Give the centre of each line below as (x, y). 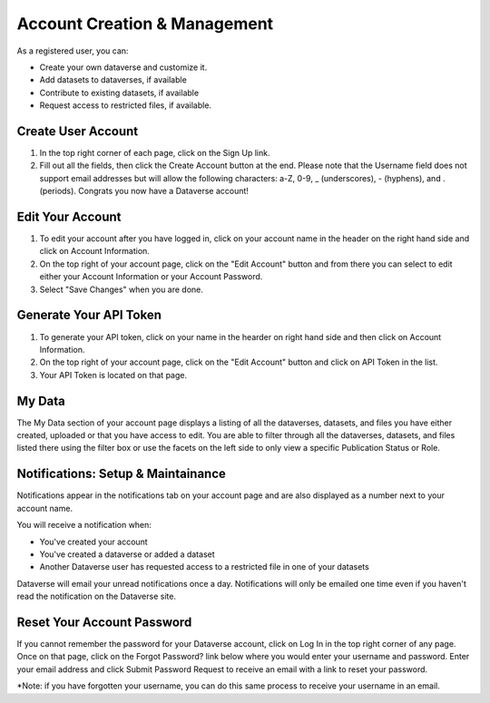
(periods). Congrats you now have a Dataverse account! (144, 191)
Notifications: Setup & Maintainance (122, 474)
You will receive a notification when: (84, 525)
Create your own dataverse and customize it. (123, 67)
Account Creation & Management (145, 24)
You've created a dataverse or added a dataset (127, 554)
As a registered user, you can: (73, 51)
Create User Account (78, 131)
